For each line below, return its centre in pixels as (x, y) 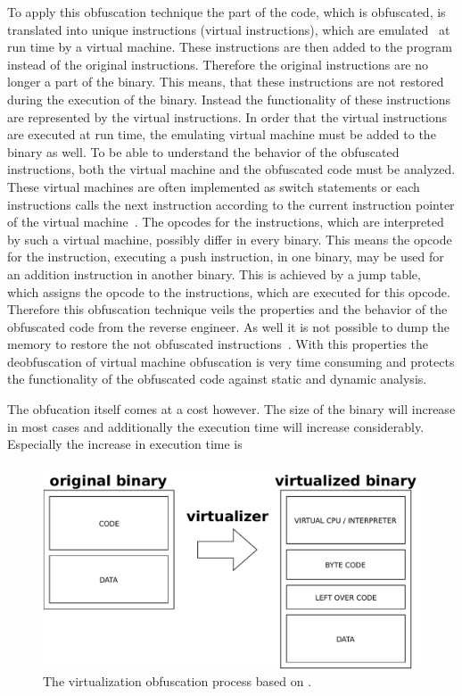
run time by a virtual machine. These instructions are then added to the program (230, 47)
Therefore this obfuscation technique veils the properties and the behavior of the (227, 309)
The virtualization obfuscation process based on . (177, 681)
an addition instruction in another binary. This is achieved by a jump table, (214, 273)
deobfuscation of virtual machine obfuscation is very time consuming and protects (231, 361)
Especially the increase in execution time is (125, 444)
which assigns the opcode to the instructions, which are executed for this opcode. (229, 291)
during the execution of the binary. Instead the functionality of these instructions (229, 99)
